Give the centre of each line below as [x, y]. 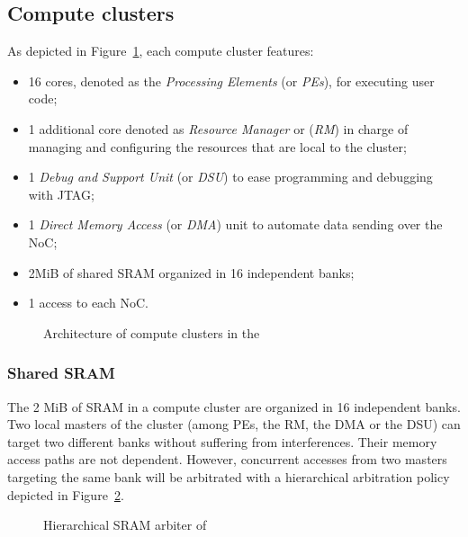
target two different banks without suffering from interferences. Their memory [222, 441]
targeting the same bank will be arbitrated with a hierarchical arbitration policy [229, 476]
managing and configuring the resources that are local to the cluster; [217, 146]
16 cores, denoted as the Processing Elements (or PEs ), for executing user [231, 81]
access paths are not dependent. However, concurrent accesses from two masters [227, 459]
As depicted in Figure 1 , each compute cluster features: [161, 51]
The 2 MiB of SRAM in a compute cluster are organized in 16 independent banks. [234, 406]
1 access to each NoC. [88, 303]
